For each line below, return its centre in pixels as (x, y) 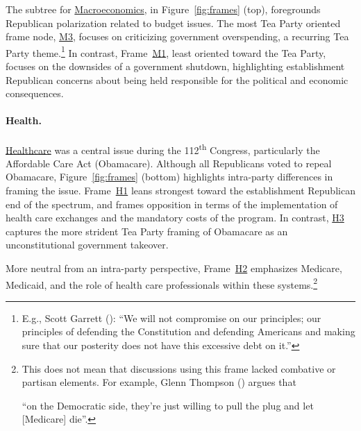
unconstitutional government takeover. (87, 245)
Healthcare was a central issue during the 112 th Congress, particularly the (163, 149)
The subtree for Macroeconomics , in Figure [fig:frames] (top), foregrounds (163, 9)
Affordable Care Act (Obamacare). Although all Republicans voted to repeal (169, 163)
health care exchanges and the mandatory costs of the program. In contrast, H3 (175, 218)
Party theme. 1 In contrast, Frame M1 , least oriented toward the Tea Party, (166, 51)
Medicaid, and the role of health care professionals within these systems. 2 (162, 283)
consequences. (35, 93)
